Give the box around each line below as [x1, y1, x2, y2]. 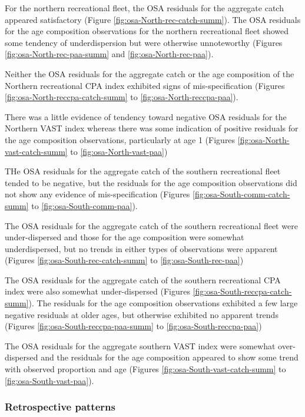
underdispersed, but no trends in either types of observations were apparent [5, 242, 278, 254]
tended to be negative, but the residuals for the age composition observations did [5, 176, 297, 188]
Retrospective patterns [5, 399, 115, 414]
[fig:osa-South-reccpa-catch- [193, 285, 292, 297]
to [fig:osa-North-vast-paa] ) [70, 145, 168, 157]
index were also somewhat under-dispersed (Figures [5, 285, 190, 297]
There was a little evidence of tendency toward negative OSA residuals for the [5, 110, 287, 123]
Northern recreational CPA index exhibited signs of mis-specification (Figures [5, 79, 285, 91]
